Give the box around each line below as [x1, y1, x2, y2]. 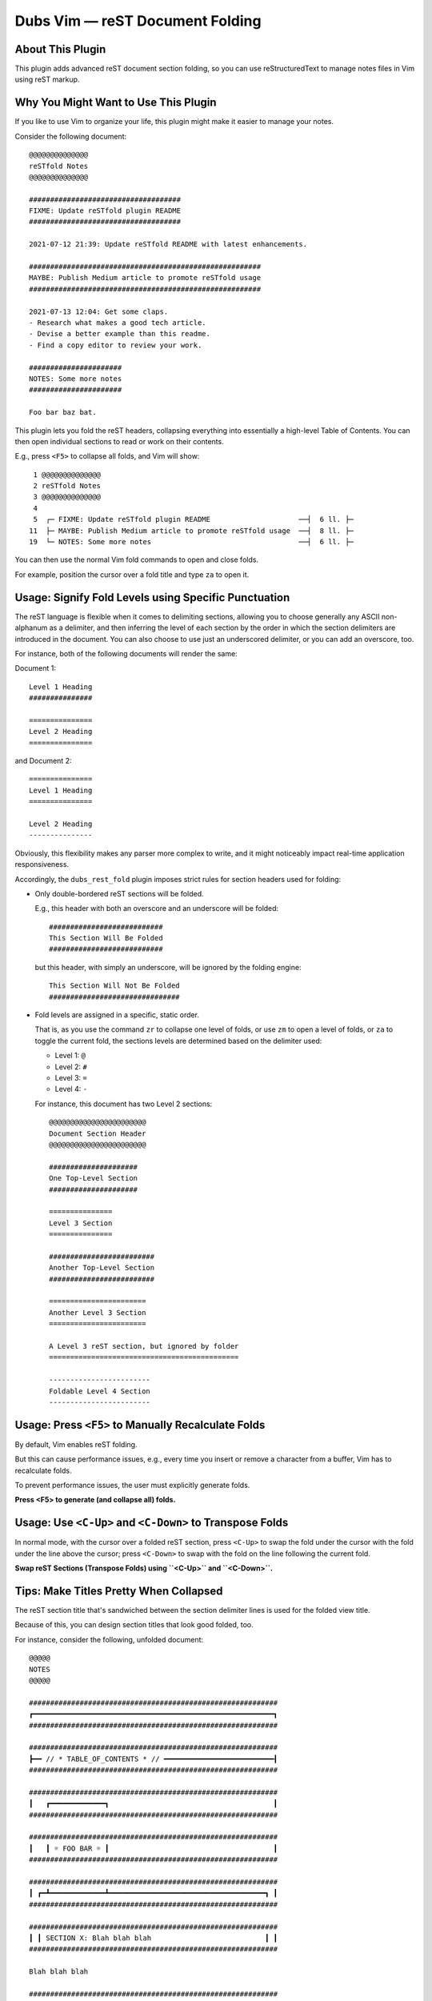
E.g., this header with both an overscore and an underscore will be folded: [34, 904, 279, 913]
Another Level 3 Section [49, 1308, 146, 1317]
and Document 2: [14, 756, 72, 766]
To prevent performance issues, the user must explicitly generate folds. [14, 1481, 250, 1490]
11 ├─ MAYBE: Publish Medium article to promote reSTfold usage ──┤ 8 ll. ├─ [29, 526, 354, 535]
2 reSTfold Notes [33, 481, 102, 491]
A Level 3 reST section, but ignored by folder [49, 1341, 239, 1350]
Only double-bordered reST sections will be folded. [34, 888, 204, 898]
